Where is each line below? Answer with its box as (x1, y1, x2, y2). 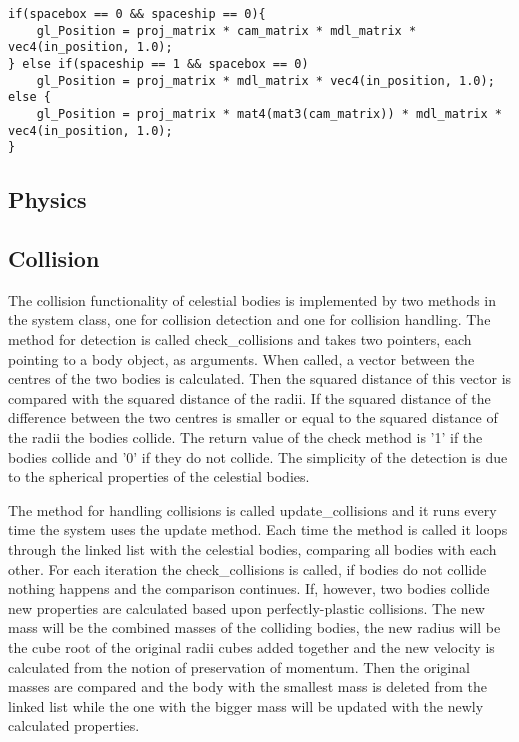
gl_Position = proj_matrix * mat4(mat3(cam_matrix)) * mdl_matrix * (36, 106, 502, 121)
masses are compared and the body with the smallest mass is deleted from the (8, 676, 487, 697)
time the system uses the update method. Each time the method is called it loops (8, 519, 508, 540)
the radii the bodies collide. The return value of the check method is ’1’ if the (8, 427, 483, 448)
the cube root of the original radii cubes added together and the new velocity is (8, 636, 495, 657)
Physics (8, 184, 87, 215)
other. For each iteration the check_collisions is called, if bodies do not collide (8, 558, 487, 579)
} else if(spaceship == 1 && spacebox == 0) (8, 56, 309, 71)
